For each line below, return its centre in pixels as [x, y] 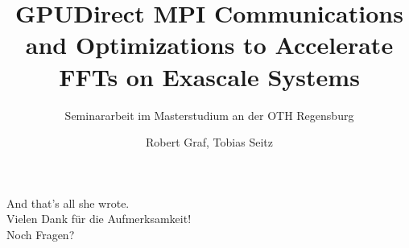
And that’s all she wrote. [68, 203]
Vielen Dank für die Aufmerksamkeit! [99, 219]
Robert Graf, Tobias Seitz [209, 142]
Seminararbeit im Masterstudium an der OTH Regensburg [209, 115]
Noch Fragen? [41, 234]
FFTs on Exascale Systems [209, 76]
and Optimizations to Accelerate [209, 45]
